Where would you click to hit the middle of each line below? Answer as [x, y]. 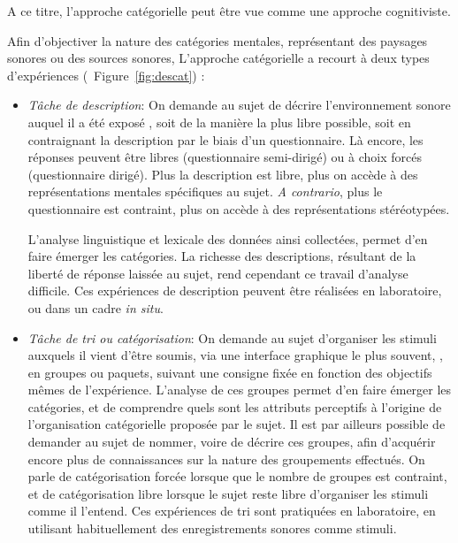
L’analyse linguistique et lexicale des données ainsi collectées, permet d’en [228, 238]
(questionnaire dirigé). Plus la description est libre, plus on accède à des [223, 174]
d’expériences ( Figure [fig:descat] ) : [106, 75]
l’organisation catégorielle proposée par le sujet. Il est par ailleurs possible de [237, 424]
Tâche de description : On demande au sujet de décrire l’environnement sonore [239, 105]
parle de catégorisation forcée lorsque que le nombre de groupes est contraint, [237, 476]
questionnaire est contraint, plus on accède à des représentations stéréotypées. [239, 208]
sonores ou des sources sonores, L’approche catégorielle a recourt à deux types [218, 58]
